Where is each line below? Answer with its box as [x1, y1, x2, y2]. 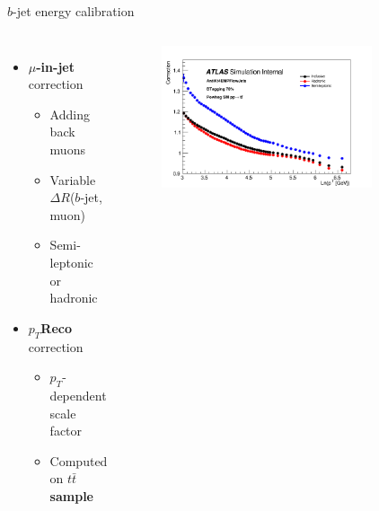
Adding [49, 104, 90, 123]
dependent [49, 385, 107, 404]
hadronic [49, 288, 98, 307]
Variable [49, 170, 96, 189]
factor [49, 421, 83, 440]
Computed [49, 451, 108, 470]
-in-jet [36, 57, 75, 75]
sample [49, 486, 93, 505]
